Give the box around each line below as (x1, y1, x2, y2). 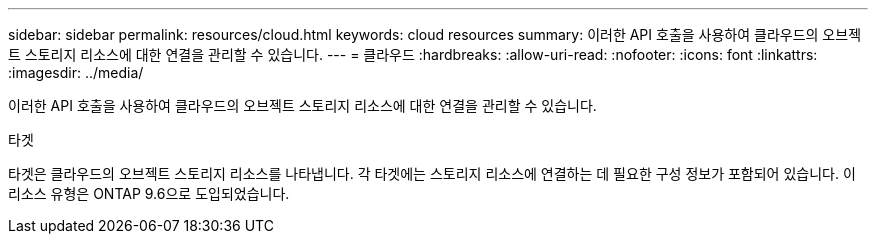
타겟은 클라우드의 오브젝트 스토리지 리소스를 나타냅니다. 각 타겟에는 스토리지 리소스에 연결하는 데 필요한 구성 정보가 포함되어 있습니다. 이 (8, 165, 856, 182)
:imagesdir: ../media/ (8, 64, 144, 81)
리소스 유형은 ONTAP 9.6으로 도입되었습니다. (8, 185, 290, 202)
